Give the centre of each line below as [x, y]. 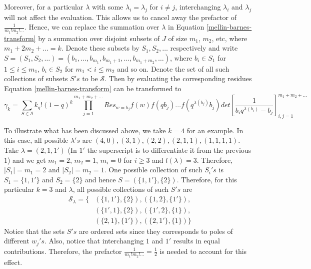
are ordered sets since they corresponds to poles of [156, 231]
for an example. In [215, 130]
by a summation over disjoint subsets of [99, 38]
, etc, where [229, 38]
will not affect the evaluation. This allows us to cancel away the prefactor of [120, 17]
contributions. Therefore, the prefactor [63, 251]
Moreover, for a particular [44, 7]
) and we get [27, 160]
